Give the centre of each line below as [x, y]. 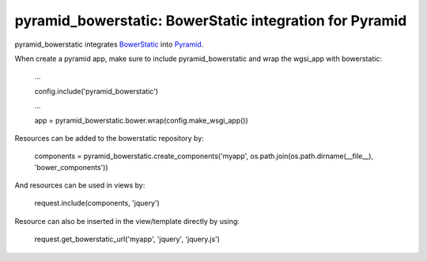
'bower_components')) [71, 167]
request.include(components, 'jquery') [97, 203]
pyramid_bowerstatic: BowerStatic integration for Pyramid [211, 21]
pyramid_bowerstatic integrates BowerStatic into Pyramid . [109, 44]
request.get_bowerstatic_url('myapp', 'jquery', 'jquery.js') [127, 239]
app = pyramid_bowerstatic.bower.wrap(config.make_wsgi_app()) [141, 120]
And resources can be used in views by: [80, 185]
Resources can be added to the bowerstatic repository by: [110, 138]
